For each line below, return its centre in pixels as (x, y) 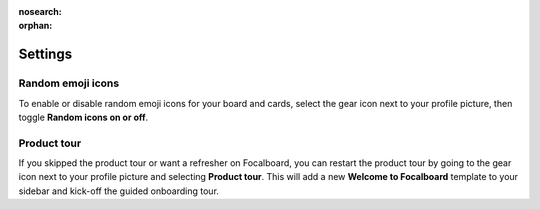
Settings (45, 54)
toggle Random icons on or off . (83, 117)
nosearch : (40, 11)
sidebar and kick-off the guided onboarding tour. (119, 191)
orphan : (35, 26)
